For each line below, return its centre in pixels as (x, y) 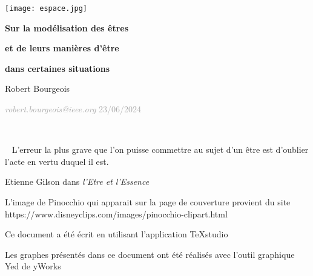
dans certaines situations (58, 68)
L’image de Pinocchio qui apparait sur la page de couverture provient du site (148, 202)
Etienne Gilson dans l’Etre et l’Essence (77, 181)
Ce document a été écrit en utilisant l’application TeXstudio (117, 234)
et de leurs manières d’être (62, 48)
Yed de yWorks (33, 266)
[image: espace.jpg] (46, 8)
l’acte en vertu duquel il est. (57, 161)
